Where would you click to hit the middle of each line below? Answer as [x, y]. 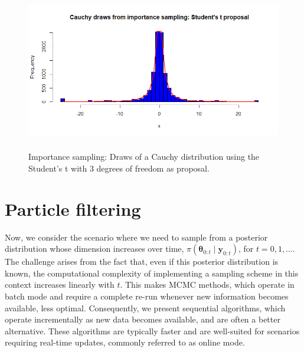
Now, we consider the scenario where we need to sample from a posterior [136, 237]
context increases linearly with [60, 284]
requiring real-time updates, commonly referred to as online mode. [125, 342]
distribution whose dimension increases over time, [94, 249]
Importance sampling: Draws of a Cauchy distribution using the [144, 157]
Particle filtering [73, 208]
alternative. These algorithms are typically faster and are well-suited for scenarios [152, 330]
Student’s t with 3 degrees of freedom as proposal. [119, 168]
